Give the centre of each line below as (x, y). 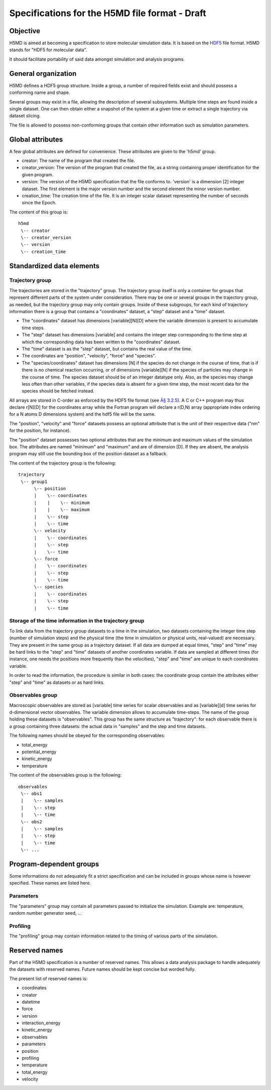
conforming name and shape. (40, 92)
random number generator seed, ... (46, 913)
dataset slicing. (25, 116)
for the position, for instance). (40, 431)
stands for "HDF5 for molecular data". (48, 50)
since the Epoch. (39, 203)
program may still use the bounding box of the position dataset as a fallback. (88, 454)
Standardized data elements (54, 266)
